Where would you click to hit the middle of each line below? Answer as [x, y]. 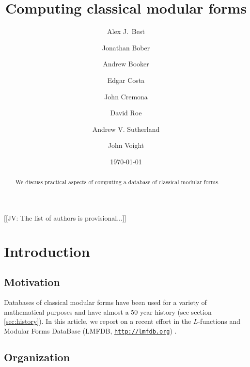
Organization [37, 357]
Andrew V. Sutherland [126, 129]
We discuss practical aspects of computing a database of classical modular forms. [117, 182]
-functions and [219, 321]
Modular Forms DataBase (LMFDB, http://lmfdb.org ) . [90, 330]
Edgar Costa [126, 80]
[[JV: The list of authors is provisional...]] [65, 217]
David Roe [126, 113]
